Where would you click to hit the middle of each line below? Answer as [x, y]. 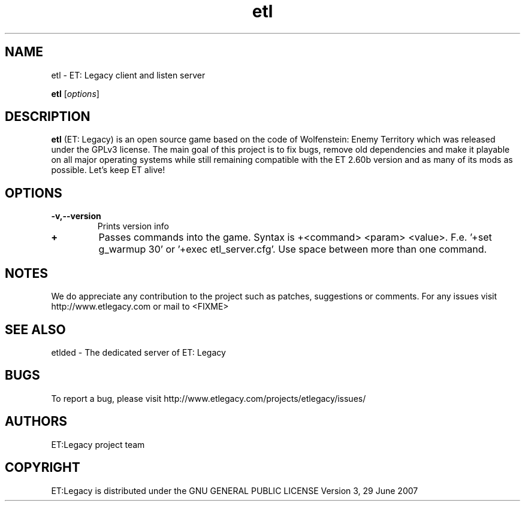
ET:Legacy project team [98, 444]
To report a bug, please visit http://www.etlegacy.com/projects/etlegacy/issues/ [209, 398]
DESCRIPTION [48, 117]
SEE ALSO [35, 329]
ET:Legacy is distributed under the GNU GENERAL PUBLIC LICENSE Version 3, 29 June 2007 [235, 490]
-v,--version [76, 216]
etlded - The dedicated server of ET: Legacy [138, 352]
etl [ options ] [75, 93]
